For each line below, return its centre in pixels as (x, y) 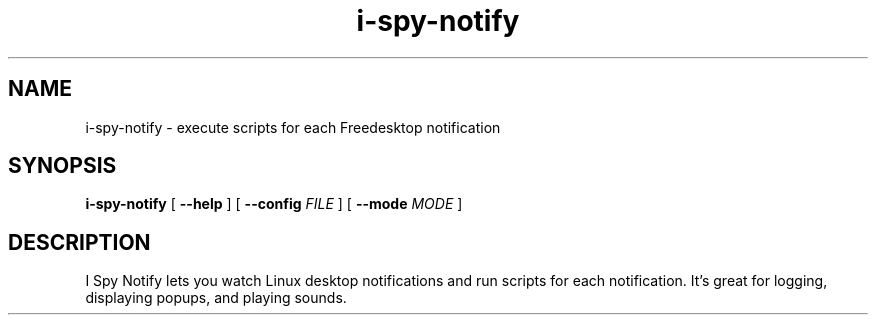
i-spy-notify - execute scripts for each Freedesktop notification (293, 127)
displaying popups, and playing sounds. (216, 298)
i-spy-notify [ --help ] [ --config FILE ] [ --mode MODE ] (274, 204)
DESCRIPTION (79, 242)
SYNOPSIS (62, 166)
